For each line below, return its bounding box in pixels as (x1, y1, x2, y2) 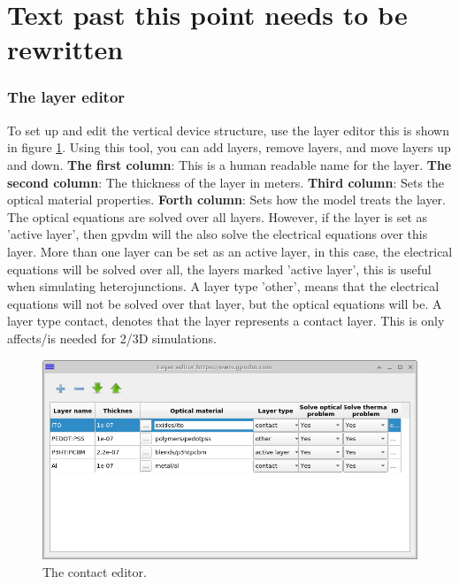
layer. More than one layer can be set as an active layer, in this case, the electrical (7, 242, 453, 260)
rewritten (7, 31, 124, 67)
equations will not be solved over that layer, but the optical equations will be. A (7, 294, 442, 312)
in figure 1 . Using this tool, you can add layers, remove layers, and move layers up (7, 138, 451, 157)
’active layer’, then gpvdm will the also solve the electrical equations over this (7, 225, 428, 243)
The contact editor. (42, 562, 147, 580)
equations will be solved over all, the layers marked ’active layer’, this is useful (7, 259, 432, 278)
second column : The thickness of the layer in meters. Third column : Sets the (7, 173, 445, 191)
